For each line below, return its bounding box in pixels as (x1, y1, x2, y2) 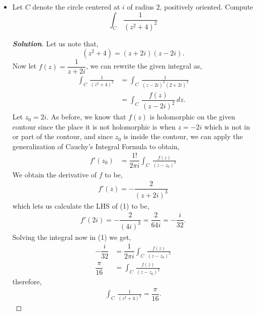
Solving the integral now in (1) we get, (12, 231, 131, 242)
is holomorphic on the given (149, 111, 235, 122)
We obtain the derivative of (12, 169, 97, 179)
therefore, (12, 276, 42, 287)
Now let (12, 60, 37, 71)
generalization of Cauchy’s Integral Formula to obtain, (12, 141, 180, 151)
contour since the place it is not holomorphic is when (12, 121, 176, 132)
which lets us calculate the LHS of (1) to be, (12, 200, 149, 211)
